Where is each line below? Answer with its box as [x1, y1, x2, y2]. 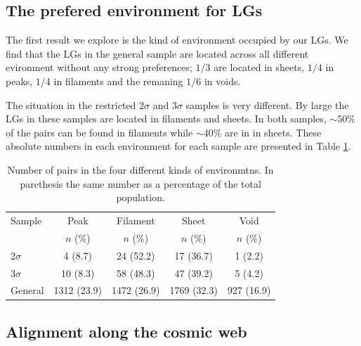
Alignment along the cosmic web [6, 320, 247, 342]
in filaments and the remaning [53, 73, 183, 88]
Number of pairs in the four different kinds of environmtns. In [7, 162, 274, 177]
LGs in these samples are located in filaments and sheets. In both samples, [6, 111, 327, 126]
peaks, [6, 73, 33, 88]
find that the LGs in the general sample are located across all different [6, 46, 309, 60]
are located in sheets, [214, 60, 305, 75]
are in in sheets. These [225, 124, 322, 139]
